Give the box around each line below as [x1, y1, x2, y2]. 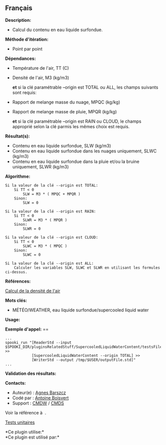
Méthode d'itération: [5, 36, 48, 42]
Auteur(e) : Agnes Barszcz [12, 390, 66, 396]
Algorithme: [5, 173, 31, 179]
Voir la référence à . [5, 409, 46, 415]
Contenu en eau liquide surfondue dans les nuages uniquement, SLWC [12, 148, 157, 154]
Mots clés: [5, 297, 27, 303]
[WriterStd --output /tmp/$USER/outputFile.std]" [31, 357, 136, 362]
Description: [5, 17, 31, 23]
